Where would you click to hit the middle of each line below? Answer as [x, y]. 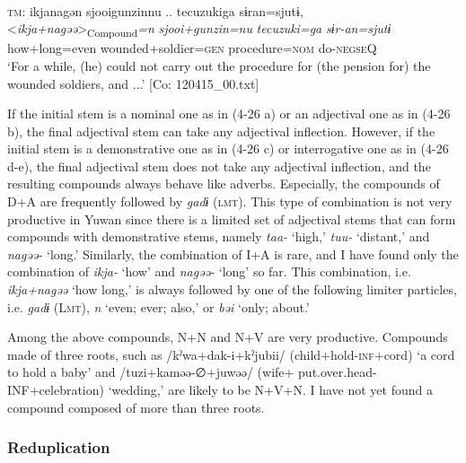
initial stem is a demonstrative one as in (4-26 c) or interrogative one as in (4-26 [228, 149]
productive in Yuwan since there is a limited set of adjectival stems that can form [232, 218]
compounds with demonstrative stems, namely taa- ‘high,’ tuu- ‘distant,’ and [219, 236]
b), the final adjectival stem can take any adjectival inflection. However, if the [221, 131]
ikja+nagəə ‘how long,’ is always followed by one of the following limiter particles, [232, 289]
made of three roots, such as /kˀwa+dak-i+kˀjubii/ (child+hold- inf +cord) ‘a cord [231, 354]
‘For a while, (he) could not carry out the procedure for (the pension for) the [219, 65]
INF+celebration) [56, 389]
